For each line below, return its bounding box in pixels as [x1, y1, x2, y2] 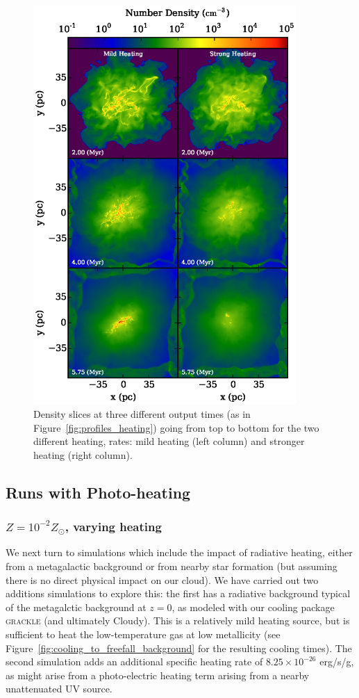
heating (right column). [33, 447, 133, 462]
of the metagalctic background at [6, 599, 147, 614]
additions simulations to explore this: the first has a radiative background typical [6, 586, 351, 601]
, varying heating [65, 518, 162, 535]
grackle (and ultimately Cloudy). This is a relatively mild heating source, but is [6, 613, 350, 628]
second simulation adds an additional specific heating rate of [6, 654, 263, 669]
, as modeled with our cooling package [172, 599, 335, 614]
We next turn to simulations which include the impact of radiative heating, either [6, 545, 353, 560]
